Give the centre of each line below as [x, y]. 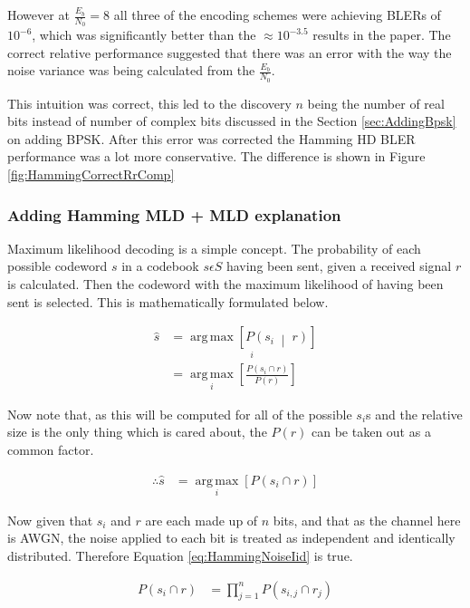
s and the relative [414, 414]
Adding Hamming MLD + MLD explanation [174, 214]
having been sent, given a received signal [339, 266]
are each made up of [201, 520]
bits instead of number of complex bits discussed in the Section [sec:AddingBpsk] [232, 121]
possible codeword [58, 266]
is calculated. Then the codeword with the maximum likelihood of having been [225, 284]
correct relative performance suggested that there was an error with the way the [230, 52]
